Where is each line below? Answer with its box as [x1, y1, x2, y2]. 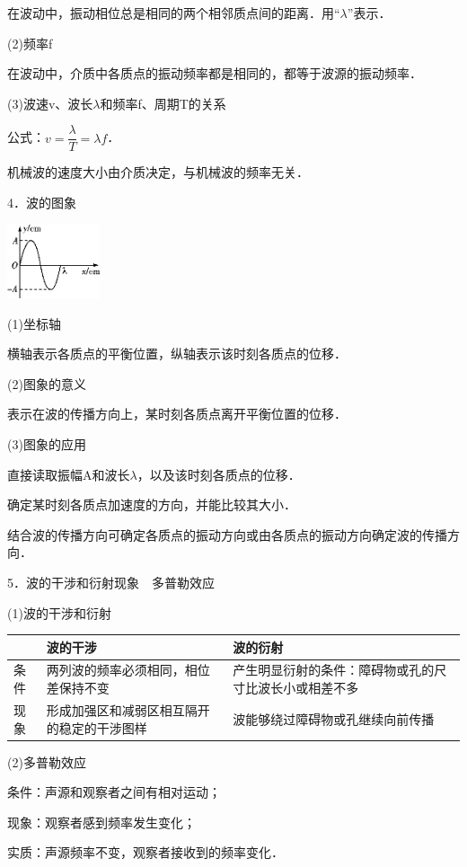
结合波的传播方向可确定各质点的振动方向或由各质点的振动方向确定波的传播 [7, 525, 447, 544]
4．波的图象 [7, 193, 76, 212]
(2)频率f [7, 33, 53, 52]
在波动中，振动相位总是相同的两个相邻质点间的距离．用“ [7, 4, 340, 22]
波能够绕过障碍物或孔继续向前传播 [233, 709, 435, 728]
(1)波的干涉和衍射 [7, 603, 111, 622]
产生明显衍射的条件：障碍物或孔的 [233, 660, 435, 679]
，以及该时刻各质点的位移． [137, 464, 301, 483]
